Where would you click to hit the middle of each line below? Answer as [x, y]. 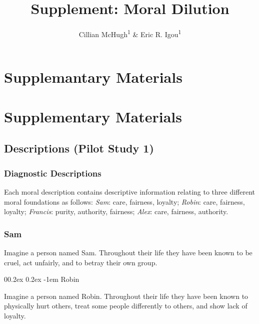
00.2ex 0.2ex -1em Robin [42, 279]
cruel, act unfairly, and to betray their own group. [81, 262]
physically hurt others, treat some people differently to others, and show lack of [126, 306]
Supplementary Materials [93, 116]
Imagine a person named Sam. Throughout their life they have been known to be [128, 252]
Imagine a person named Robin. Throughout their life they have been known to [126, 296]
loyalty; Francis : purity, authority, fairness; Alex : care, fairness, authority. [116, 211]
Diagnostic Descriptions [53, 173]
